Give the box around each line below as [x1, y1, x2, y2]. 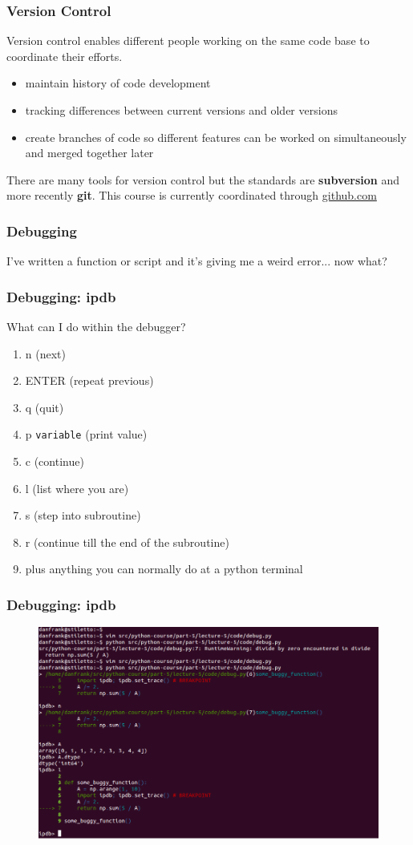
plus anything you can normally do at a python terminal [25, 560, 303, 577]
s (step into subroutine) [25, 507, 141, 524]
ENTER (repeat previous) [25, 372, 154, 389]
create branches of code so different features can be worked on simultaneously [25, 128, 407, 145]
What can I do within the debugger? [6, 318, 186, 334]
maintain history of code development [25, 75, 211, 91]
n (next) [25, 345, 66, 362]
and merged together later [25, 144, 154, 161]
